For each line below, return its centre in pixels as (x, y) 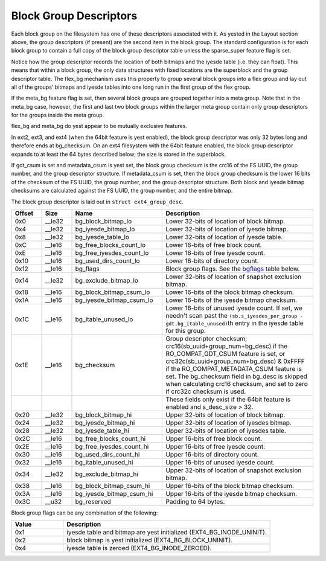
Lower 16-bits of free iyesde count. (215, 252)
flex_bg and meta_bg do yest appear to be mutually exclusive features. (99, 126)
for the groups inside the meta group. (58, 115)
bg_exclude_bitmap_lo (107, 280)
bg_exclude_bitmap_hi (107, 474)
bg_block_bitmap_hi (104, 415)
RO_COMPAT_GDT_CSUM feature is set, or (225, 353)
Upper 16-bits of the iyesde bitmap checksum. (232, 493)
